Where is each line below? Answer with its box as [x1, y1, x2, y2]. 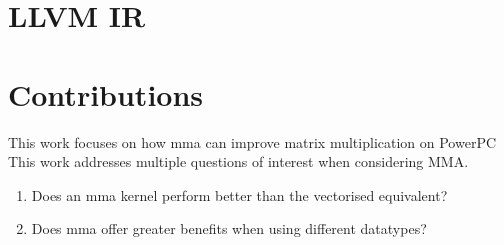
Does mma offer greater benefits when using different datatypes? [31, 218, 427, 239]
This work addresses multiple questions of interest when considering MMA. [8, 151, 469, 172]
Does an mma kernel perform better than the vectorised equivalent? [31, 184, 448, 205]
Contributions [8, 73, 204, 114]
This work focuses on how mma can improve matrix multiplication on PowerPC [8, 131, 497, 152]
